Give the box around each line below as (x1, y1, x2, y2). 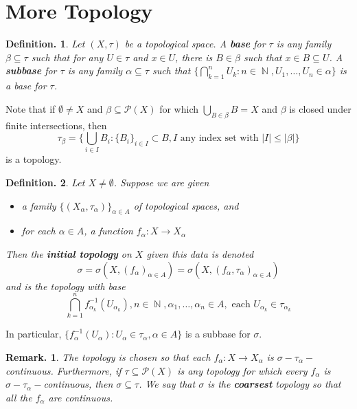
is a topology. (5, 152, 62, 166)
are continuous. (48, 390, 113, 404)
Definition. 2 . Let (5, 175, 85, 190)
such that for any (31, 49, 104, 64)
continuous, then (43, 377, 113, 391)
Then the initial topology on (5, 247, 132, 261)
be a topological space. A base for (124, 36, 266, 51)
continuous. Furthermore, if (5, 363, 122, 377)
